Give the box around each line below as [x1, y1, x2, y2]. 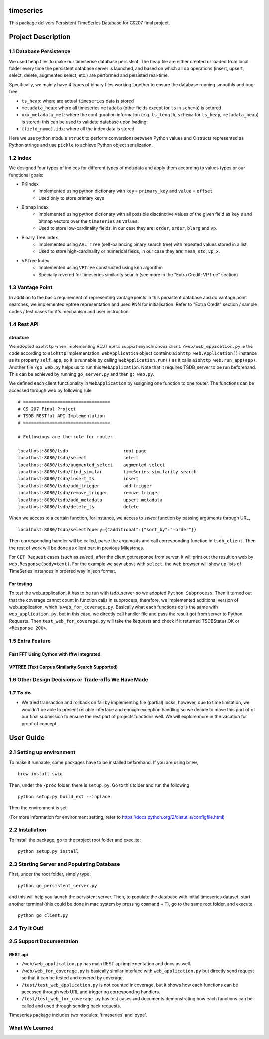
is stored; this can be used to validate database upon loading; [21, 119, 148, 125]
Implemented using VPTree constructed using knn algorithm [38, 265, 163, 271]
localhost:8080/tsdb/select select [18, 455, 139, 461]
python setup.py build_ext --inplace [18, 794, 111, 799]
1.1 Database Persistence [9, 48, 71, 55]
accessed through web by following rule [9, 387, 92, 393]
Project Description [9, 33, 71, 41]
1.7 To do [9, 690, 31, 696]
